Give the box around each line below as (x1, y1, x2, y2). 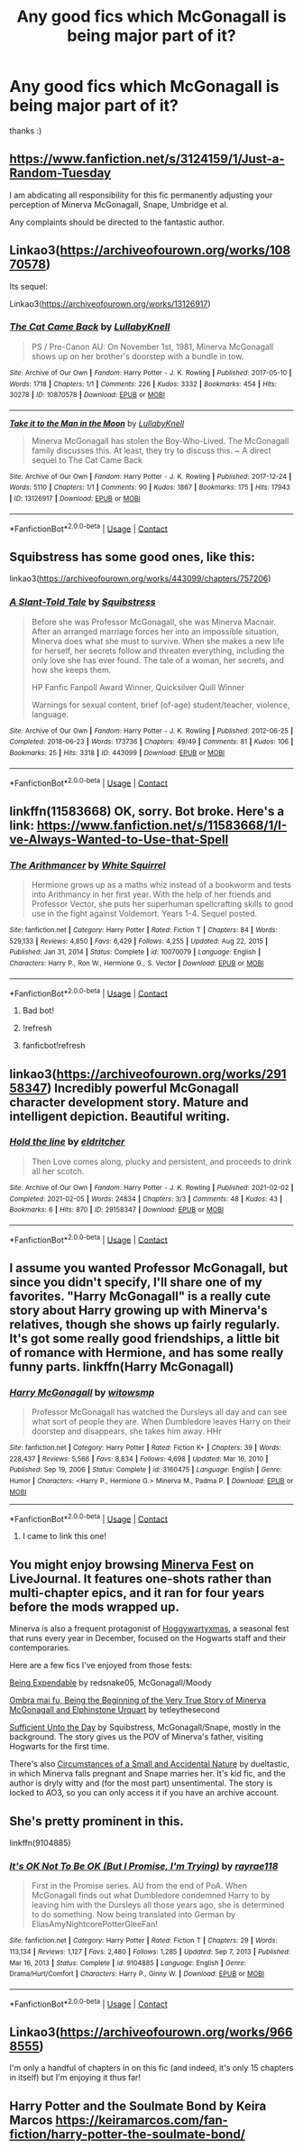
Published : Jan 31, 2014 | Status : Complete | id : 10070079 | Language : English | (9, 947, 262, 957)
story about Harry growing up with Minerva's (9, 1302, 268, 1318)
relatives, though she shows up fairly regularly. (9, 1316, 280, 1332)
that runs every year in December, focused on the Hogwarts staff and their (9, 1633, 287, 1644)
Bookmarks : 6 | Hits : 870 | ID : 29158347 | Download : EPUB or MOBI (9, 1205, 224, 1214)
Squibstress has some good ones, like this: (9, 549, 255, 565)
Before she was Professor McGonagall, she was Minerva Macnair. (31, 616, 277, 627)
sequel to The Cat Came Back (31, 454, 142, 466)
